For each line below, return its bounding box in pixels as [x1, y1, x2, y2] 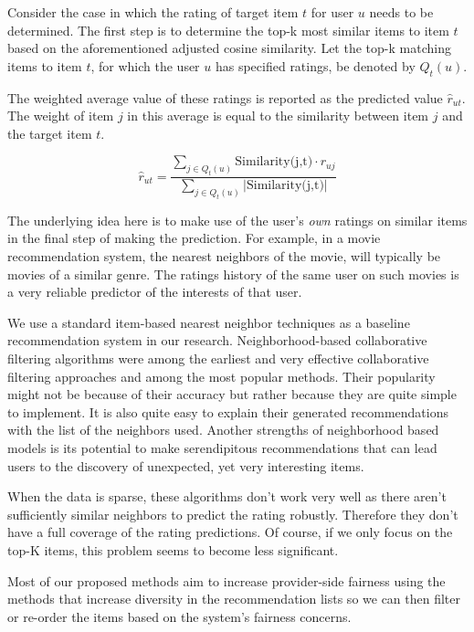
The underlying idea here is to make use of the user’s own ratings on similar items [7, 210, 468, 229]
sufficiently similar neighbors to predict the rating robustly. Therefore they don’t [7, 504, 458, 523]
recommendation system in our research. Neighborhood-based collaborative [7, 331, 427, 350]
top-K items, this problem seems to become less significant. [7, 540, 339, 559]
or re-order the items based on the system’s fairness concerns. [7, 606, 352, 626]
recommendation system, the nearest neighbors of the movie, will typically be [7, 247, 441, 266]
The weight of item [7, 106, 114, 125]
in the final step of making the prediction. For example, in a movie [7, 228, 381, 248]
